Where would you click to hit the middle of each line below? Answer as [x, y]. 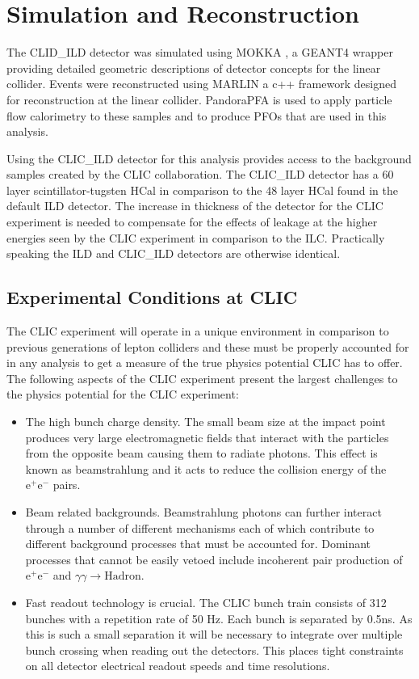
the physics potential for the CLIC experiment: [123, 394]
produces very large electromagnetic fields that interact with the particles [207, 437]
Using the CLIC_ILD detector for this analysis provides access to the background [209, 158]
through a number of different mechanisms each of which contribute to [200, 527]
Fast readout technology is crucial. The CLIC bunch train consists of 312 [206, 602]
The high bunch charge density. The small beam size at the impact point [205, 422]
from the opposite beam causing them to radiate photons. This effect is [201, 453]
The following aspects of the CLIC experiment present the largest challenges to [202, 378]
